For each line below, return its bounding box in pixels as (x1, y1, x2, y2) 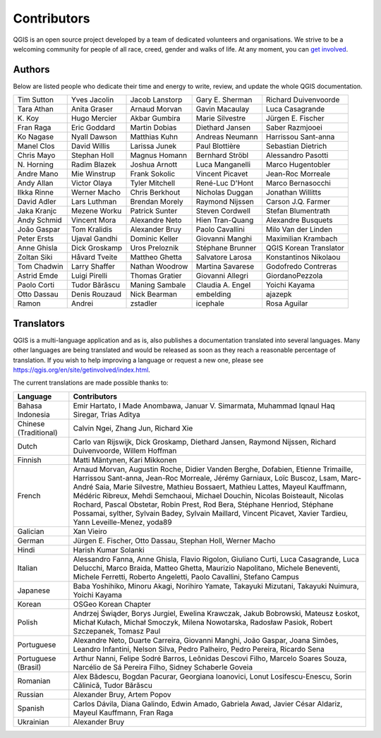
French (17, 490, 41, 500)
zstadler (130, 298, 157, 308)
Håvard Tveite (71, 253, 118, 262)
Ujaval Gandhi (71, 234, 118, 243)
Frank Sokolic (130, 169, 176, 179)
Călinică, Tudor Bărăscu (73, 680, 153, 690)
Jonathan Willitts (265, 188, 322, 198)
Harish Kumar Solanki (73, 545, 145, 555)
